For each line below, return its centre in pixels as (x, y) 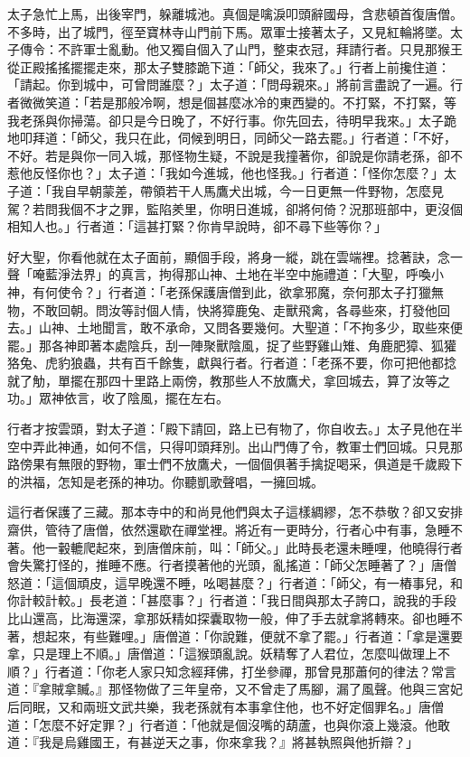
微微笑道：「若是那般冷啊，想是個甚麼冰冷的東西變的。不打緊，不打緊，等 (238, 102)
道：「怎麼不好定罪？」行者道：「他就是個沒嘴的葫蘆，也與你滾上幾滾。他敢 (229, 724)
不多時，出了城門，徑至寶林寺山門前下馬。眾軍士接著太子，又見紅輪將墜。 (229, 31)
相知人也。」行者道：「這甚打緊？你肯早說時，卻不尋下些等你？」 (197, 226)
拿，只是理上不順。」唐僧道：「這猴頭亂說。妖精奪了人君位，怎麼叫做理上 (222, 654)
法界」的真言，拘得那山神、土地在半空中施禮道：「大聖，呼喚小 (257, 274)
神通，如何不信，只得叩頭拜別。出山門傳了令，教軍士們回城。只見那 (260, 446)
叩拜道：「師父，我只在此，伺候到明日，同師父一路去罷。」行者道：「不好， (238, 138)
